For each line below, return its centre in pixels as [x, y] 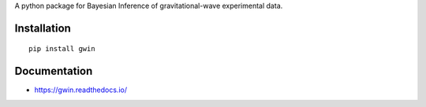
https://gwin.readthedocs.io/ [81, 90]
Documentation [54, 71]
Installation [43, 28]
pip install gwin [62, 49]
